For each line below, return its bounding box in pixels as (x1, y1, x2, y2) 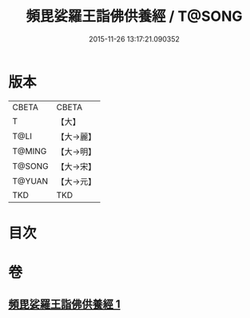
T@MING (12, 145, 47, 157)
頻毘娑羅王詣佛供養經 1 (8, 297, 121, 312)
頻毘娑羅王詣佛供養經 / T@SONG (26, 7, 243, 26)
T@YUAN (12, 175, 49, 186)
